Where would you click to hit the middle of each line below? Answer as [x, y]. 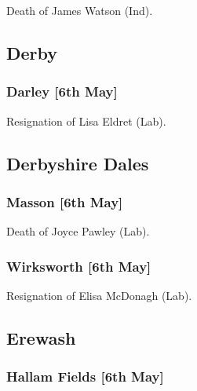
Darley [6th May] [62, 91]
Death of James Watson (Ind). [80, 10]
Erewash [41, 337]
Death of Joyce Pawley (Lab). [78, 231]
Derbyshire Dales [78, 163]
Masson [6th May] [65, 201]
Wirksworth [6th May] [79, 266]
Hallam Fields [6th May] [85, 376]
